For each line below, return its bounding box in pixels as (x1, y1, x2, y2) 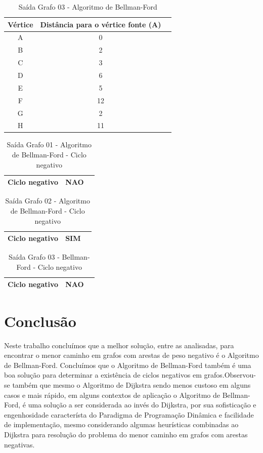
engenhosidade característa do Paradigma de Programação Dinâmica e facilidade (4, 409, 254, 420)
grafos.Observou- (204, 369, 256, 380)
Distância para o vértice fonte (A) (40, 19, 161, 29)
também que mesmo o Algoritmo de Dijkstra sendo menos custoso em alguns (12, 379, 251, 390)
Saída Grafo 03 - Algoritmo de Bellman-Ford (18, 2, 157, 12)
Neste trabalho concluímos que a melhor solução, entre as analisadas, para (4, 340, 234, 350)
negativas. (4, 439, 35, 449)
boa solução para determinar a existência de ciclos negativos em (4, 369, 202, 380)
